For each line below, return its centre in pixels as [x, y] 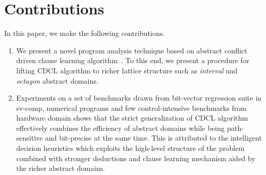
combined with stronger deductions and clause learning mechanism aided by [136, 158]
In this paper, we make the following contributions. [84, 33]
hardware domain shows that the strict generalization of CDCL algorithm [132, 118]
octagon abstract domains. [57, 80]
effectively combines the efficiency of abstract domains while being [120, 128]
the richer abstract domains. [61, 168]
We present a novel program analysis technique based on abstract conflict [132, 50]
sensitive [30, 138]
